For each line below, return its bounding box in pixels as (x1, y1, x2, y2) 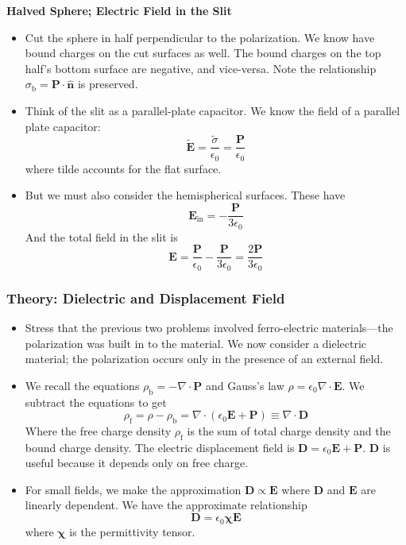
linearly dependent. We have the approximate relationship (25, 497, 307, 513)
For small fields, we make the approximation (25, 481, 242, 497)
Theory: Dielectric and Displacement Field (6, 288, 285, 307)
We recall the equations (25, 377, 140, 393)
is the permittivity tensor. (69, 523, 195, 539)
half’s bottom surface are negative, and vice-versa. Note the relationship (25, 60, 377, 76)
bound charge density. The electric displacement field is (25, 439, 295, 455)
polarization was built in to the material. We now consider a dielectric (25, 334, 367, 351)
